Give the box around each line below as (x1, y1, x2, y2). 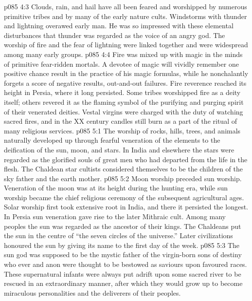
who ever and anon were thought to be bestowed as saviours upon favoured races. (4, 259, 247, 269)
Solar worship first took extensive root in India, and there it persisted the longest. (4, 202, 248, 212)
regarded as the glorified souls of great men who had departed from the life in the (4, 154, 248, 164)
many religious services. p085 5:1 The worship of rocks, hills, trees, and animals (4, 125, 241, 135)
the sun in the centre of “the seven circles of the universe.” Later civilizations (4, 230, 233, 241)
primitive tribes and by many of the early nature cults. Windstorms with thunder (4, 11, 247, 21)
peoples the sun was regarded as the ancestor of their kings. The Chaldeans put (4, 221, 241, 231)
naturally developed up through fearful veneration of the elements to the (4, 135, 220, 145)
